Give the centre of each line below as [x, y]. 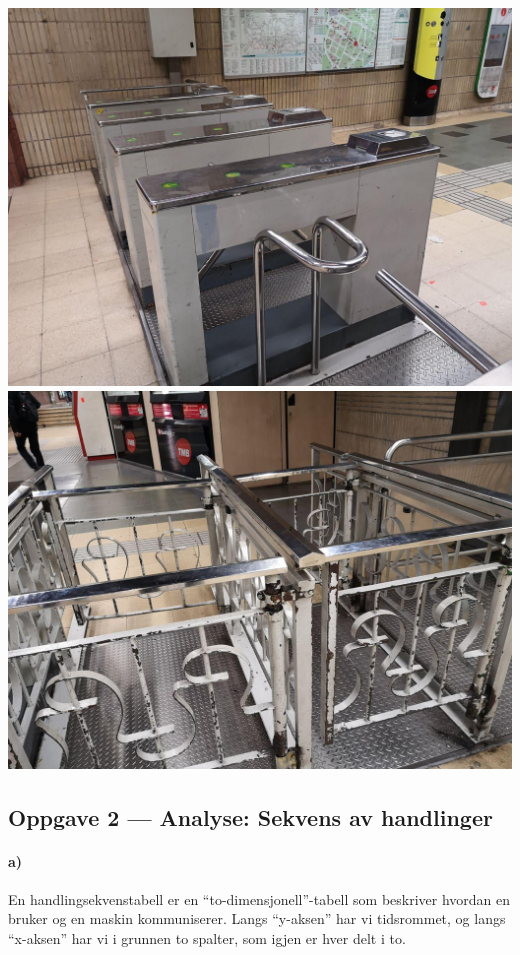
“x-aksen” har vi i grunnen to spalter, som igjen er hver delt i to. [207, 937]
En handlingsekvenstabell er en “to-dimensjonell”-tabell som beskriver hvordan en [259, 898]
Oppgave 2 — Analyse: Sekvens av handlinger [250, 816]
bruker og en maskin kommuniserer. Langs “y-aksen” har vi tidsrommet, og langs [257, 918]
